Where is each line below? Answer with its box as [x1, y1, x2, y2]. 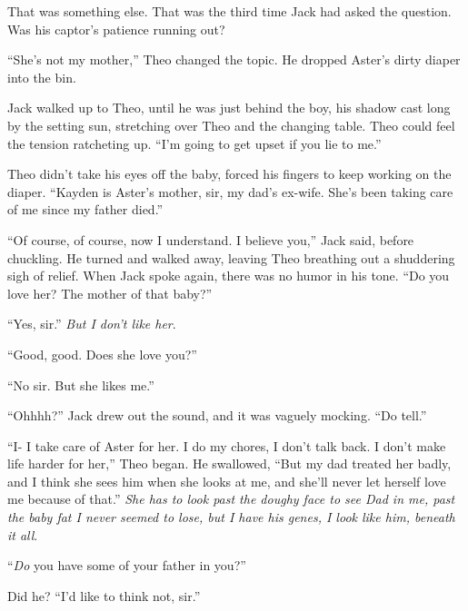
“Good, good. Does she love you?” [7, 344, 197, 363]
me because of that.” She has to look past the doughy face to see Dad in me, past [7, 489, 455, 508]
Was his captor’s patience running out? [7, 19, 225, 38]
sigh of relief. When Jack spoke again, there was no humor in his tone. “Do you [7, 266, 450, 285]
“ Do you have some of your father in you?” [7, 556, 246, 575]
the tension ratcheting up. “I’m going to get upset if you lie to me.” [7, 133, 382, 153]
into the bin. [7, 67, 76, 86]
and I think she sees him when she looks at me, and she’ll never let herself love [7, 471, 446, 490]
